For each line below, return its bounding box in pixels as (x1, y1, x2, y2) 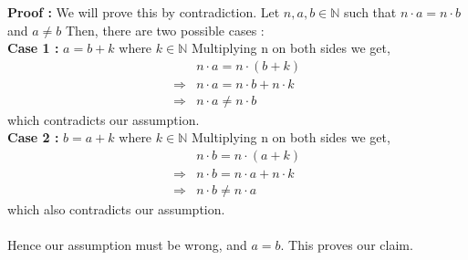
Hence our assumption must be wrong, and (7, 235, 247, 255)
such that (344, 3, 397, 21)
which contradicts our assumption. (7, 109, 200, 129)
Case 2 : (7, 128, 59, 147)
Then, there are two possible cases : (65, 20, 265, 39)
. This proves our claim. (280, 235, 413, 255)
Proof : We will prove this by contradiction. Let (7, 3, 280, 21)
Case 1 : (7, 38, 59, 57)
